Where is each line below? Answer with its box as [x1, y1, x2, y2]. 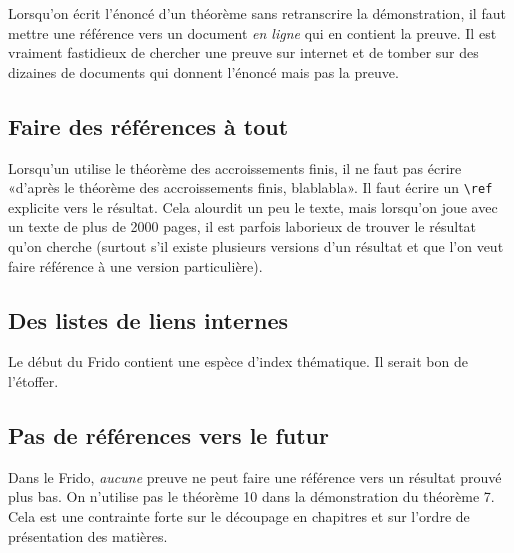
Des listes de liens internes [8, 304, 288, 335]
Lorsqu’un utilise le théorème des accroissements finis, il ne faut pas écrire [8, 157, 462, 178]
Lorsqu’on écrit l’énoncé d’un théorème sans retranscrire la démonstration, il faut [8, 3, 506, 23]
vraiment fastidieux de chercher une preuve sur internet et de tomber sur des [8, 42, 479, 63]
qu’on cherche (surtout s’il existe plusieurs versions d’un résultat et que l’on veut [8, 236, 504, 257]
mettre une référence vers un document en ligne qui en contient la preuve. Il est [8, 22, 497, 43]
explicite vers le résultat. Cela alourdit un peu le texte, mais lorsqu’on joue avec [8, 196, 498, 217]
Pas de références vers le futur [8, 419, 329, 450]
